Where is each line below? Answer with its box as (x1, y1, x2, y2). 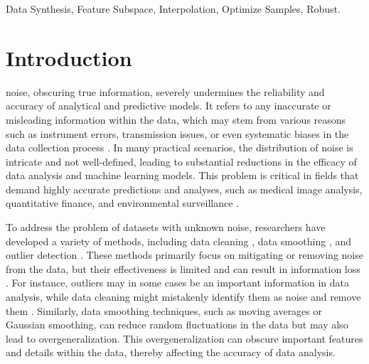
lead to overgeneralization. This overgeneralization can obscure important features (6, 331, 363, 346)
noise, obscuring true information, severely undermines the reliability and (6, 84, 325, 99)
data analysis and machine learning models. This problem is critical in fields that (6, 168, 359, 183)
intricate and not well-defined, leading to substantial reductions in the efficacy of (6, 154, 357, 168)
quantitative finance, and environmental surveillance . (6, 196, 240, 210)
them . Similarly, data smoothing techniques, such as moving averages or (6, 303, 322, 318)
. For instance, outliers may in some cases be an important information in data (6, 275, 349, 290)
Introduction (6, 43, 132, 72)
